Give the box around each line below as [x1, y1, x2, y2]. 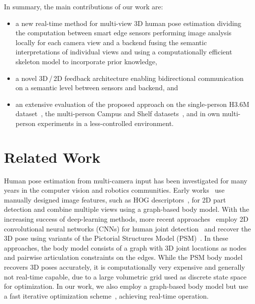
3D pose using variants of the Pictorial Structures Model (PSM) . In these [4, 233, 228, 243]
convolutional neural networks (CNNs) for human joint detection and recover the [4, 223, 251, 233]
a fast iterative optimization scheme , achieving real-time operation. [4, 290, 209, 301]
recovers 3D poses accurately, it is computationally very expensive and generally [4, 262, 245, 272]
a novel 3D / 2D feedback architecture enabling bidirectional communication [15, 73, 244, 83]
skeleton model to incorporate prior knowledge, [15, 56, 157, 66]
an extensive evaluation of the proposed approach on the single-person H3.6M [15, 99, 250, 109]
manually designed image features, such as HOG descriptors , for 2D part [4, 194, 226, 204]
